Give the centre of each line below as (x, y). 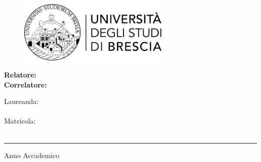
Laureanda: (21, 101)
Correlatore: (26, 84)
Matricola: (20, 121)
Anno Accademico (32, 155)
